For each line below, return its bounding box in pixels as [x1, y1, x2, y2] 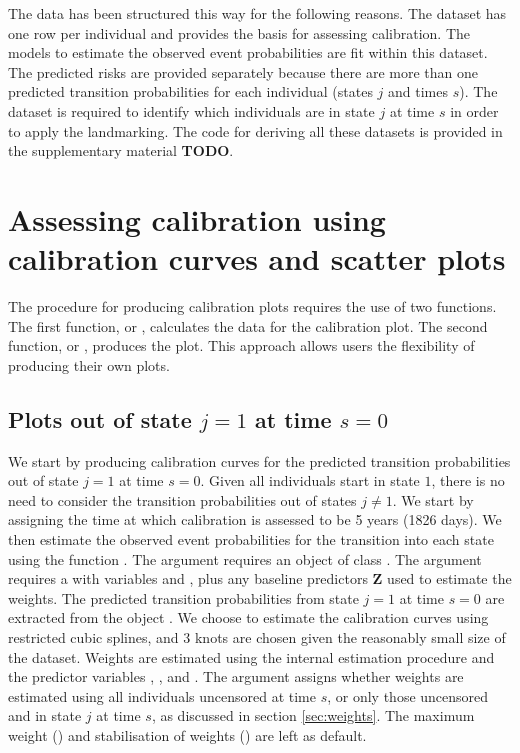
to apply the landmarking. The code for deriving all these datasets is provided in [8, 120, 503, 141]
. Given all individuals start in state [200, 470, 420, 491]
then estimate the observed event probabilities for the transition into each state [8, 529, 494, 550]
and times [388, 81, 448, 102]
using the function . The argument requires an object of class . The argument [8, 548, 482, 569]
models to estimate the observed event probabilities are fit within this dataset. [8, 42, 488, 63]
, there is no [431, 470, 505, 491]
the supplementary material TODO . [8, 140, 234, 161]
